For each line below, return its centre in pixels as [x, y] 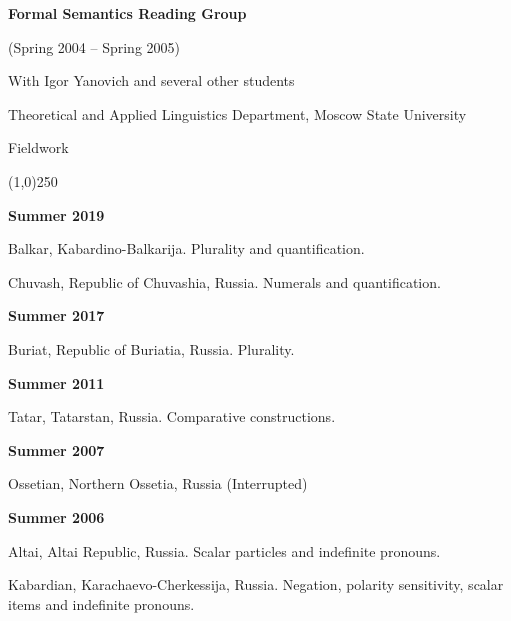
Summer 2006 [56, 516]
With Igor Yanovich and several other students [151, 80]
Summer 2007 [56, 449]
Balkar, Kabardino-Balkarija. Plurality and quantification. [186, 248]
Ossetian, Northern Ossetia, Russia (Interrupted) [158, 483]
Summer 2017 [56, 315]
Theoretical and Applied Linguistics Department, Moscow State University [237, 113]
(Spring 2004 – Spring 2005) [94, 46]
